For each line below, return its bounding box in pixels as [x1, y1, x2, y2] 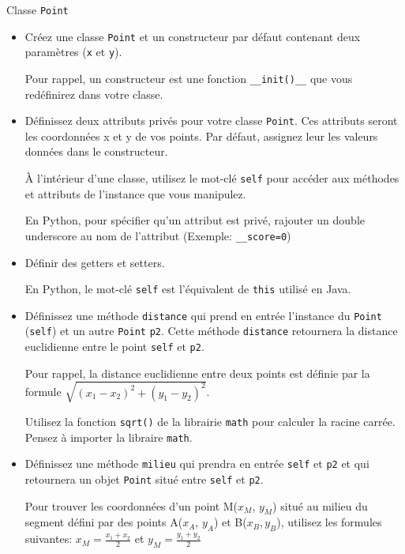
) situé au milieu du [272, 497, 368, 514]
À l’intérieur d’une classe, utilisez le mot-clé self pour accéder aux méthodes [24, 170, 399, 187]
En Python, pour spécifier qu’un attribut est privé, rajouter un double [24, 212, 366, 228]
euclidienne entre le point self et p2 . [24, 338, 204, 355]
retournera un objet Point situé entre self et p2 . [24, 470, 264, 487]
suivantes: [24, 530, 73, 547]
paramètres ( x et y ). [24, 43, 122, 60]
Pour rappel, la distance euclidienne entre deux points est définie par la [24, 364, 370, 381]
